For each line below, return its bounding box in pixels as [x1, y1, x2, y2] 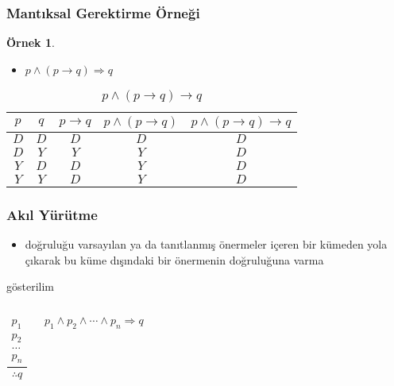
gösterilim [6, 278, 55, 295]
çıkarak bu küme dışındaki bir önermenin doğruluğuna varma [25, 251, 324, 268]
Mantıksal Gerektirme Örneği [6, 2, 200, 22]
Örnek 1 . [6, 34, 55, 51]
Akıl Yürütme [6, 204, 98, 224]
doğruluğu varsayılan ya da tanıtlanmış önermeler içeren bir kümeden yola [25, 236, 388, 253]
